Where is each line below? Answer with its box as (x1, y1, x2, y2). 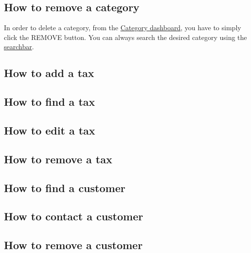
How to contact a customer (4, 209, 143, 224)
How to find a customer (4, 180, 125, 195)
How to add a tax (4, 65, 94, 80)
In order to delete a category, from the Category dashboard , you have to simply (4, 22, 241, 33)
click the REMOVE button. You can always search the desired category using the (4, 32, 247, 42)
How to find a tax (4, 94, 95, 109)
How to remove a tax (4, 151, 112, 166)
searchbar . (4, 41, 34, 52)
